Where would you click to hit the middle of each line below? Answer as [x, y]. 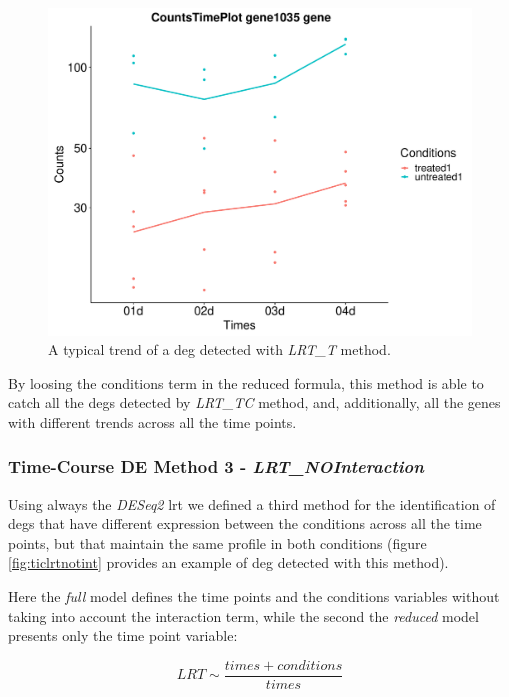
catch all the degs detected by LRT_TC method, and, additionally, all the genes [254, 402]
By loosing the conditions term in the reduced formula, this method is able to [246, 382]
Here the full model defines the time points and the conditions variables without [254, 596]
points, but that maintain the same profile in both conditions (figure [217, 542]
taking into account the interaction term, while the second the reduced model [243, 615]
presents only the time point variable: [123, 635]
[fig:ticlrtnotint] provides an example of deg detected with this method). [228, 562]
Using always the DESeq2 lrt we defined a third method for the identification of [252, 503]
